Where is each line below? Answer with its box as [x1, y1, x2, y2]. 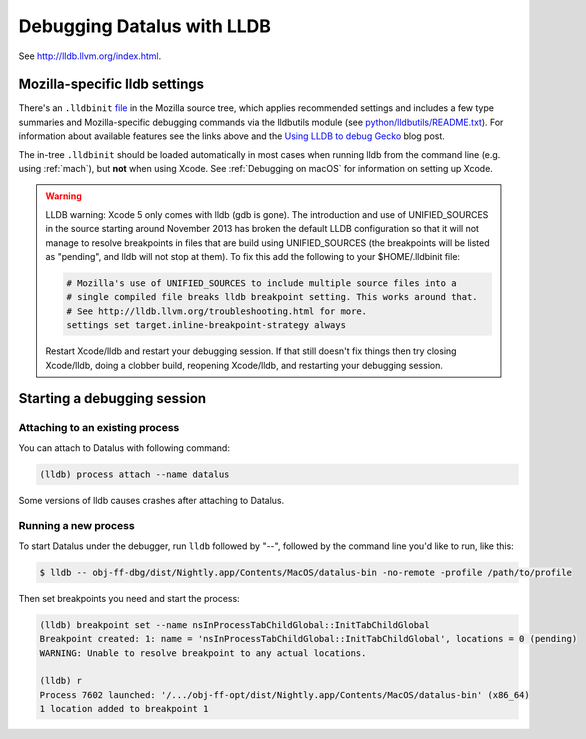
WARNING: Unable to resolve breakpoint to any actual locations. [39, 647, 367, 659]
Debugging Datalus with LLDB [18, 15, 272, 37]
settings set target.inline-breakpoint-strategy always [66, 320, 347, 331]
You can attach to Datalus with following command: [18, 441, 230, 454]
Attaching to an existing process [18, 421, 180, 435]
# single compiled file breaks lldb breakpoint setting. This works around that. [66, 291, 479, 303]
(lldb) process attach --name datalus [39, 468, 230, 480]
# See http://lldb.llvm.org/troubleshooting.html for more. [66, 305, 368, 317]
